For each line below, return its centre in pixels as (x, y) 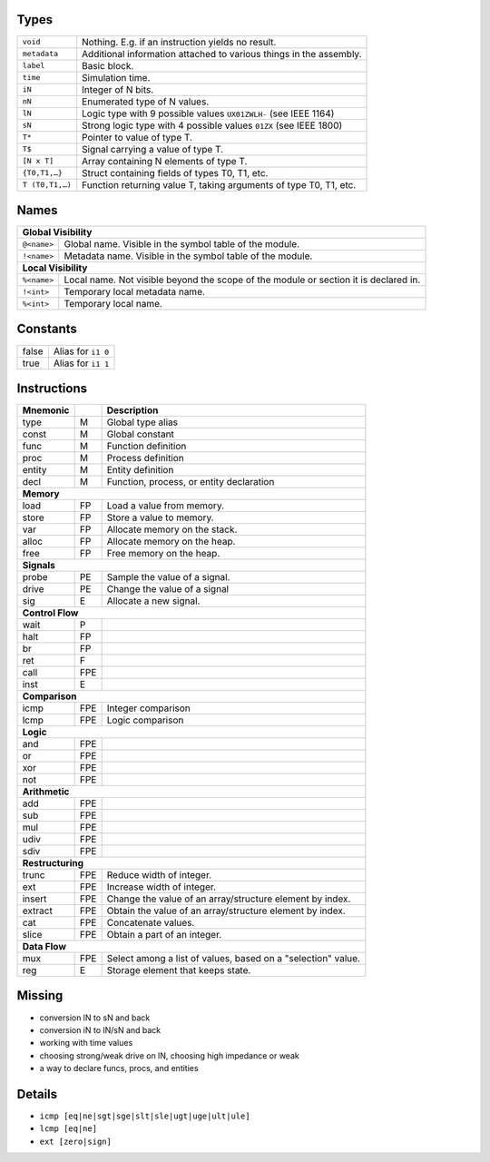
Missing (40, 995)
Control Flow (50, 613)
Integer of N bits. (118, 89)
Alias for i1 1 (81, 363)
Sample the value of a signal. (168, 577)
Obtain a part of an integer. (164, 935)
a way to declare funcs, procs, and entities (119, 1068)
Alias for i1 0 (81, 351)
